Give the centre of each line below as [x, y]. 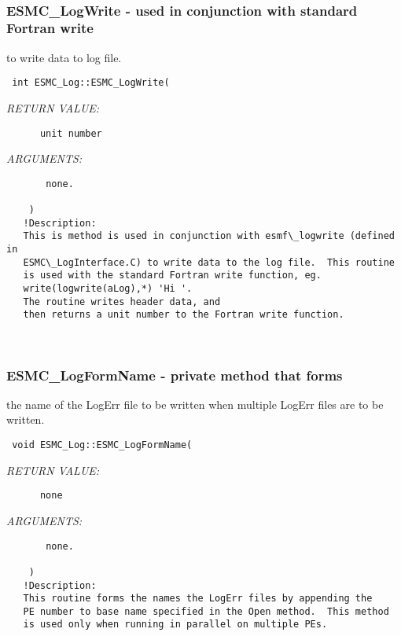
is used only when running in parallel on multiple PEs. [175, 625]
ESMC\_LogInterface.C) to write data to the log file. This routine [209, 262]
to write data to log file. [64, 57]
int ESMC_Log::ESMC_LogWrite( [91, 83]
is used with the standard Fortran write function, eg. [172, 276]
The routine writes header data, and [122, 301]
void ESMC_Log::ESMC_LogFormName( [102, 445]
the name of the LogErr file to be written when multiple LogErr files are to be [195, 404]
